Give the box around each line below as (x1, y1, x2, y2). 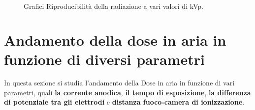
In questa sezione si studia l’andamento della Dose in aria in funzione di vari (4, 77, 235, 87)
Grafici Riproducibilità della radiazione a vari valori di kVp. (24, 1, 203, 11)
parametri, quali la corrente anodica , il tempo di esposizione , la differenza (4, 87, 251, 97)
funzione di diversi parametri (4, 49, 205, 69)
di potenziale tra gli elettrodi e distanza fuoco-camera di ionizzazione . (4, 97, 245, 107)
